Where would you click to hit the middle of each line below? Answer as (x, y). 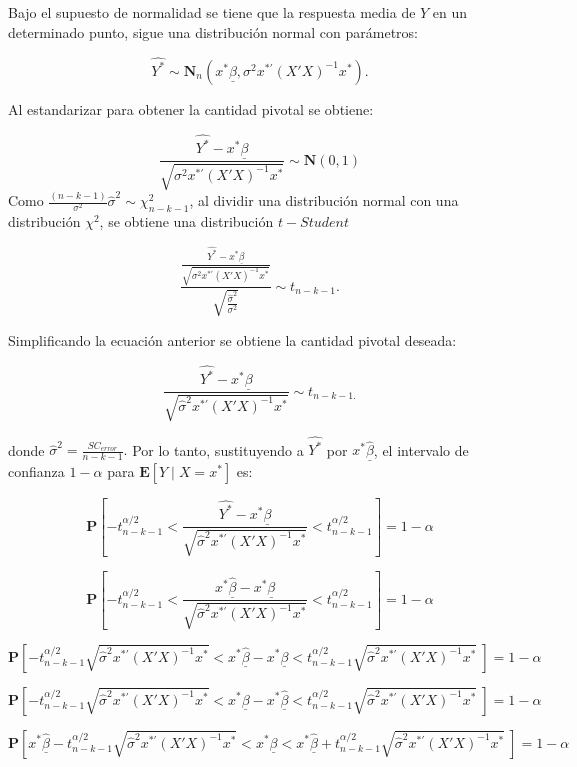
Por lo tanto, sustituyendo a (218, 449)
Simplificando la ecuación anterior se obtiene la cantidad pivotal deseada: (232, 339)
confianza (36, 470)
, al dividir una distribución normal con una (324, 200)
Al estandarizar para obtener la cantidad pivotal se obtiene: (191, 108)
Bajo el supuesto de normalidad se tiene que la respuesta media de (212, 12)
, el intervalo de (421, 449)
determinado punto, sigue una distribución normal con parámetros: (213, 31)
